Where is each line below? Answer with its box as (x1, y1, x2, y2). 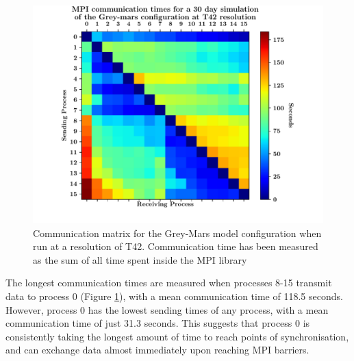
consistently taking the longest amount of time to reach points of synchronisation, (5, 329, 349, 343)
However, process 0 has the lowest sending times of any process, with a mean (5, 302, 329, 316)
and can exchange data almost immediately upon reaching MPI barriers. (5, 343, 309, 357)
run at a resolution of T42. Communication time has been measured (33, 239, 318, 253)
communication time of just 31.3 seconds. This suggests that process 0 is (5, 316, 310, 330)
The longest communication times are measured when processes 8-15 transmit (5, 275, 332, 290)
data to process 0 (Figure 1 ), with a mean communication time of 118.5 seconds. (5, 288, 343, 303)
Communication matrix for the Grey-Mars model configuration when (33, 225, 322, 240)
